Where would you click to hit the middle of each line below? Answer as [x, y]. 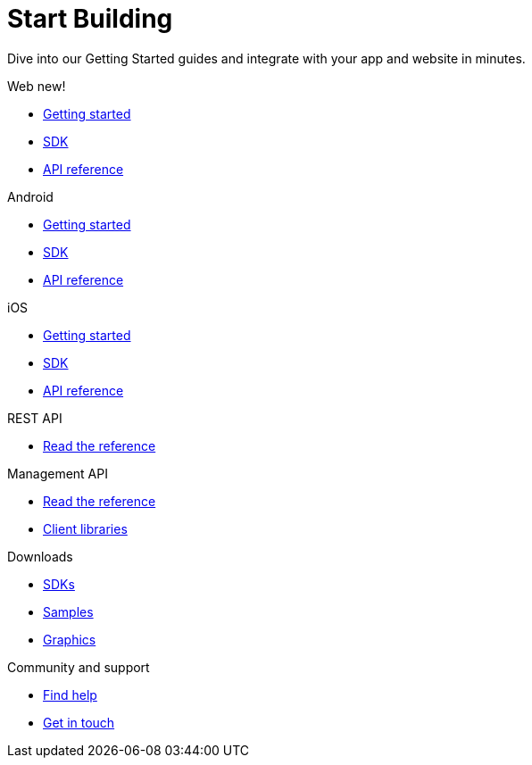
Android [30, 196]
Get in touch [79, 722]
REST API [35, 418]
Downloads [40, 556]
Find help [70, 694]
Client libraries [85, 528]
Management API [58, 473]
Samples [68, 611]
